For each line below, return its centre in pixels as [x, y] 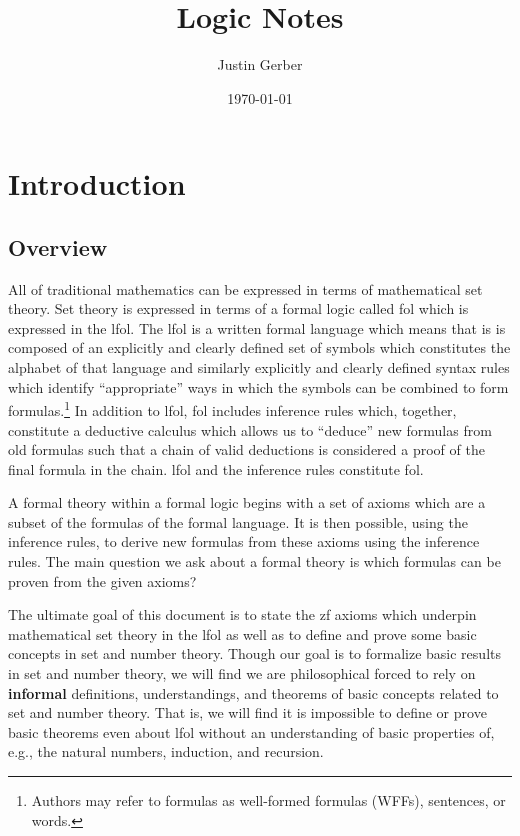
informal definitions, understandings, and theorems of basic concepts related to [253, 692]
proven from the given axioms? [102, 580]
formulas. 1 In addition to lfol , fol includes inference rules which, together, [232, 408]
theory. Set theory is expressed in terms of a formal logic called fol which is [238, 308]
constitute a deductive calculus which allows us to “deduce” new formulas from [250, 429]
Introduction [97, 183]
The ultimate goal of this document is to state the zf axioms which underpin [242, 614]
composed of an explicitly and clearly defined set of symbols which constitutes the [259, 347]
